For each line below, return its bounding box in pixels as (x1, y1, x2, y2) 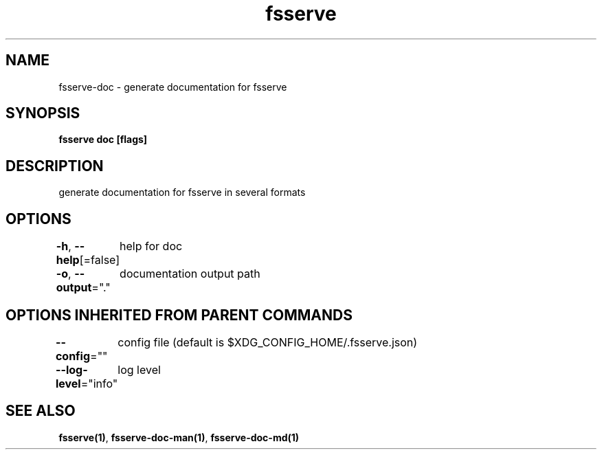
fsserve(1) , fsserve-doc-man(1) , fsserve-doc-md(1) (58, 431, 300, 443)
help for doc (120, 239, 183, 254)
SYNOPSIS (5, 104, 80, 122)
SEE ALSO (5, 402, 76, 420)
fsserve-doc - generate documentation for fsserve (58, 80, 287, 93)
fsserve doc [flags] (58, 133, 148, 146)
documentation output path (120, 267, 260, 281)
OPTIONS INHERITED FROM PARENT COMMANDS (5, 306, 353, 324)
